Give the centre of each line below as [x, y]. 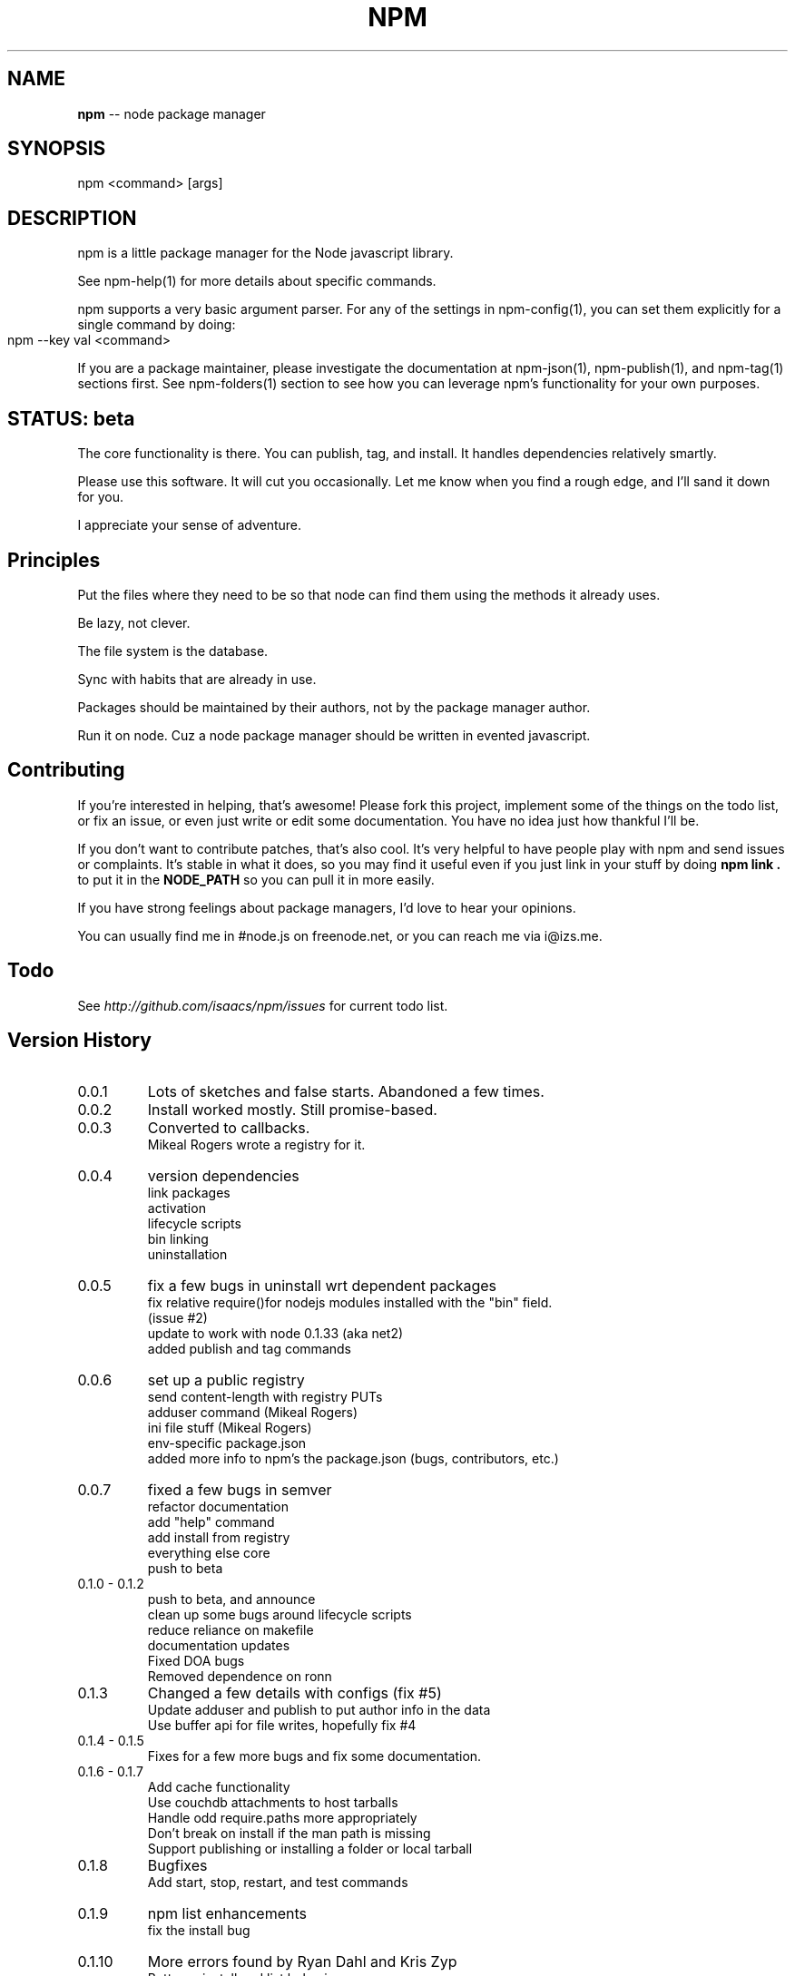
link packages [189, 1192]
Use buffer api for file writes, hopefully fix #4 [282, 1725]
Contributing [66, 770]
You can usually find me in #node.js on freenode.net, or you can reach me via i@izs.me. [340, 935]
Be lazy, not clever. [134, 622]
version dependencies [223, 1175]
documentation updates [219, 1645]
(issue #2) [177, 1317]
